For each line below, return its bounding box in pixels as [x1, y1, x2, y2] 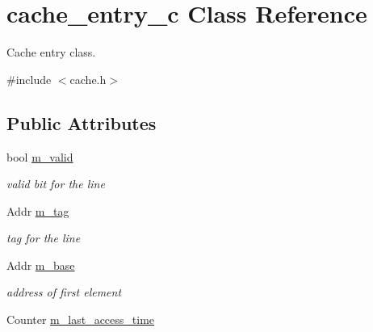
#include [6, 70, 52, 87]
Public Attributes [6, 110, 157, 135]
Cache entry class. [6, 44, 96, 61]
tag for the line [6, 229, 81, 246]
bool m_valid [6, 148, 73, 165]
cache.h [69, 70, 107, 87]
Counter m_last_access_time [6, 311, 155, 328]
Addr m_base [6, 256, 75, 273]
